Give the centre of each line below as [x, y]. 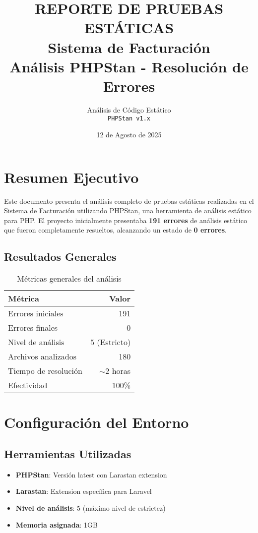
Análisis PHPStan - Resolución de [129, 66]
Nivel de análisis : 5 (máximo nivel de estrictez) [91, 508]
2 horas [118, 371]
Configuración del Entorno [97, 422]
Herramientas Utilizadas [68, 454]
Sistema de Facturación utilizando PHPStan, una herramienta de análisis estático [128, 210]
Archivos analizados [42, 356]
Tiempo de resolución [45, 371]
